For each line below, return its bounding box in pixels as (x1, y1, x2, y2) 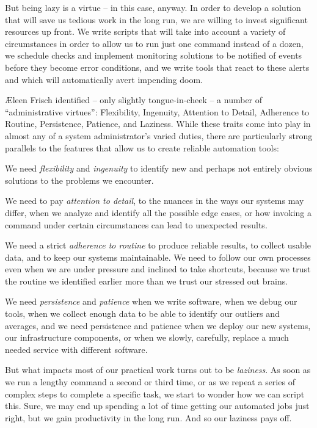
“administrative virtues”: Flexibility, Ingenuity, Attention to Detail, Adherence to (5, 105, 310, 118)
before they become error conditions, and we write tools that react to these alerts (5, 60, 310, 73)
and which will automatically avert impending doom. (5, 73, 203, 85)
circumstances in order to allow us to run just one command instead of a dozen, (5, 37, 304, 49)
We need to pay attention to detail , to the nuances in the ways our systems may (5, 194, 304, 207)
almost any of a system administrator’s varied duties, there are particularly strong (5, 129, 313, 142)
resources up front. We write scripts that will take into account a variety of (5, 25, 286, 38)
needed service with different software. (5, 343, 148, 355)
